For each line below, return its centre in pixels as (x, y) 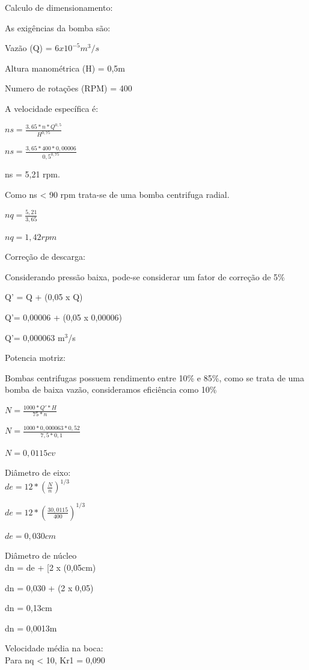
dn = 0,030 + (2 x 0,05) (49, 587)
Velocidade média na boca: (54, 648)
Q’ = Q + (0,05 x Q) (44, 297)
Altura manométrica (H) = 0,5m (65, 68)
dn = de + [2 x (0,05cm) (50, 567)
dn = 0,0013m (31, 628)
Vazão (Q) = (29, 48)
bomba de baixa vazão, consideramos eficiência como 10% (111, 389)
